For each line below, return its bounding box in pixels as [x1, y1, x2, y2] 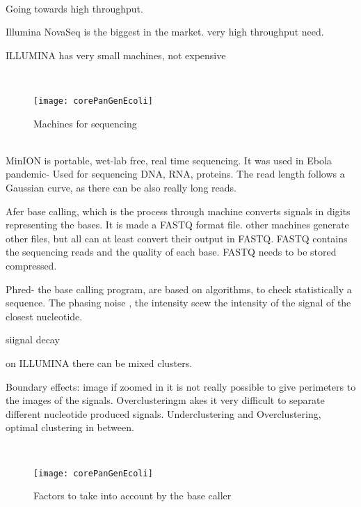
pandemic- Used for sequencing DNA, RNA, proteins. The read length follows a [6, 166, 345, 181]
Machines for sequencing [33, 116, 137, 130]
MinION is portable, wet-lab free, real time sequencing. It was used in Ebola [6, 153, 332, 167]
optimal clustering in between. [6, 420, 134, 435]
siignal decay [6, 332, 60, 347]
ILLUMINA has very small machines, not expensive [6, 47, 226, 62]
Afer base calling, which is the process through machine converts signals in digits [6, 203, 351, 218]
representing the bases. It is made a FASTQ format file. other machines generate [6, 217, 349, 232]
